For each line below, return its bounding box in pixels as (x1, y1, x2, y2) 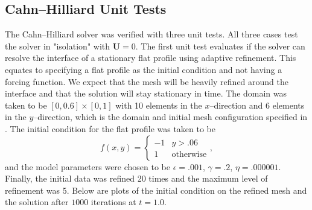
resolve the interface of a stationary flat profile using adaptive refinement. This (5, 51, 296, 64)
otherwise (171, 150, 207, 159)
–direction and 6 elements (209, 98, 305, 111)
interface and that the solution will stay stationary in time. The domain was (5, 87, 287, 100)
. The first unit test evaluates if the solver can (135, 39, 305, 52)
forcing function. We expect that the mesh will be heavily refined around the (5, 75, 289, 87)
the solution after (5, 196, 69, 208)
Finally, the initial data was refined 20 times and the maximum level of (5, 172, 268, 185)
